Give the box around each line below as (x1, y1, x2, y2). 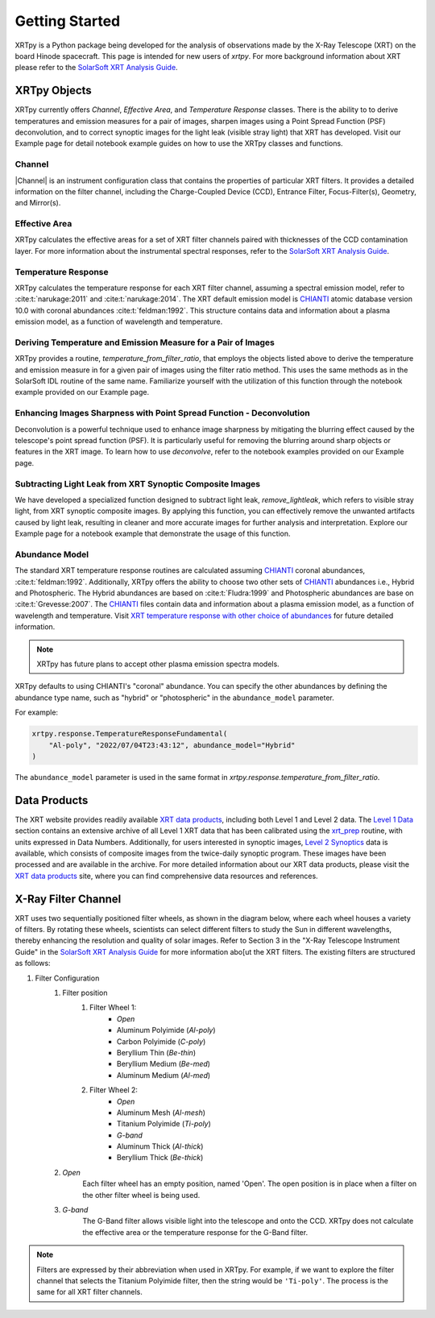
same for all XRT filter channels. (36, 1287, 143, 1297)
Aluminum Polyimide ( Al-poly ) (117, 1026, 217, 1035)
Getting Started (14, 12, 121, 30)
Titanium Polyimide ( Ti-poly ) (117, 1119, 211, 1129)
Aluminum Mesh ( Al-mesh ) (117, 1108, 205, 1117)
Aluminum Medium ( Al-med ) (117, 1070, 211, 1080)
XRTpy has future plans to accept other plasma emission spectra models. (36, 659, 280, 669)
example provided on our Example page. (14, 388, 149, 397)
